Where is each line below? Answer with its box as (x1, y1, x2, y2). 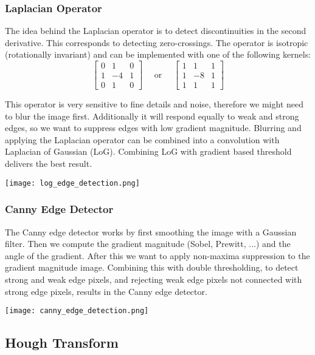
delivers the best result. (5, 157, 92, 170)
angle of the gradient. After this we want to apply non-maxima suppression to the (5, 249, 310, 262)
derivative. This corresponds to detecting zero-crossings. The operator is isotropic (5, 36, 308, 49)
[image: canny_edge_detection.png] (5, 306, 149, 316)
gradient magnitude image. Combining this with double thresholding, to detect (5, 261, 299, 274)
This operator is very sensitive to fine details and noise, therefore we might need (5, 98, 304, 110)
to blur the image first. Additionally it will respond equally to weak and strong (5, 109, 299, 122)
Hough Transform (5, 333, 119, 352)
